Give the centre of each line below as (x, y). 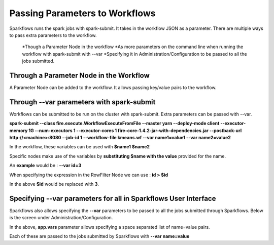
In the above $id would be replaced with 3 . (54, 184)
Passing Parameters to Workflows (82, 13)
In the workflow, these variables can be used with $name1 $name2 (79, 147)
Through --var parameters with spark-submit (82, 102)
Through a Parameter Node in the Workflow (79, 75)
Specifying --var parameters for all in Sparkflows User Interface (113, 198)
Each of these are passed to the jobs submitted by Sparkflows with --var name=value (99, 236)
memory (19, 130)
